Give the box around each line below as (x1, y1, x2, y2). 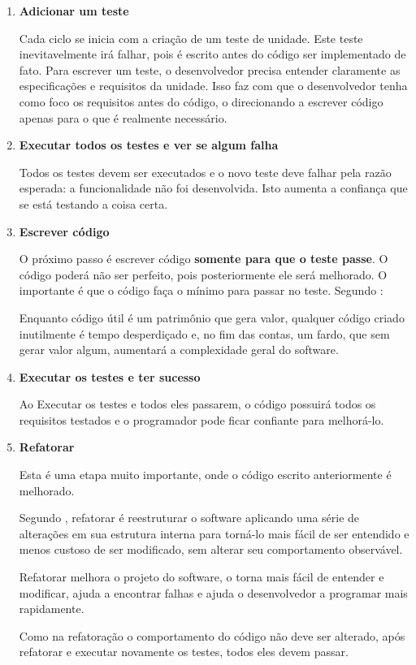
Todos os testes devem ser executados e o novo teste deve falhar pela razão (19, 163, 392, 180)
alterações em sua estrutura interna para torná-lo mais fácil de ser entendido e (19, 525, 409, 542)
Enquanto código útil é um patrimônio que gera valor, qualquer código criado (19, 309, 405, 326)
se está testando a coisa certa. (19, 195, 168, 212)
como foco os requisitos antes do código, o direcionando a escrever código (19, 93, 383, 110)
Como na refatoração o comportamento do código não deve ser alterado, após (19, 627, 405, 644)
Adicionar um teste (19, 2, 129, 19)
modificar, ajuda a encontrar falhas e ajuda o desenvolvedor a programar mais (19, 584, 408, 601)
